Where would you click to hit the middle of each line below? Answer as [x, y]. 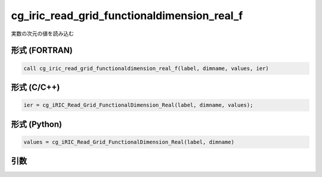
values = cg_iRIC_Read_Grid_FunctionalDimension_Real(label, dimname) [129, 142]
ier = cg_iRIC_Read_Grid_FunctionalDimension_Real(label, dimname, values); [138, 105]
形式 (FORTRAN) [42, 51]
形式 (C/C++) [35, 87]
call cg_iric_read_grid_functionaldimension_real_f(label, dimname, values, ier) [146, 68]
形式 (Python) [37, 124]
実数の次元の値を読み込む [42, 33]
